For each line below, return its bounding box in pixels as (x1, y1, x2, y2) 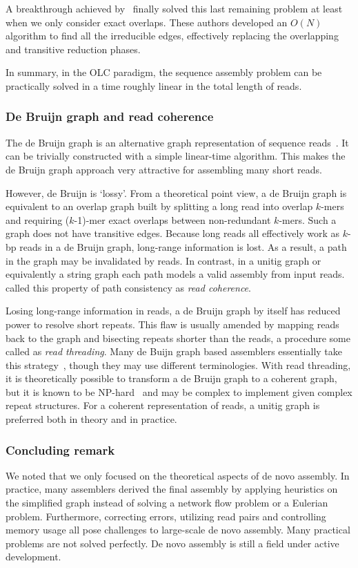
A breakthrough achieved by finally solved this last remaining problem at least (6, 1, 343, 15)
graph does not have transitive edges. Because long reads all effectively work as (6, 226, 340, 240)
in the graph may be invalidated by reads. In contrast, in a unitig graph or (6, 253, 321, 267)
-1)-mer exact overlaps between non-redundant (74, 212, 271, 227)
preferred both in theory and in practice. (6, 412, 177, 426)
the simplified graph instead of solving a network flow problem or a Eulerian (6, 495, 328, 510)
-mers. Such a (279, 212, 337, 227)
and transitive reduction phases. (6, 41, 141, 56)
